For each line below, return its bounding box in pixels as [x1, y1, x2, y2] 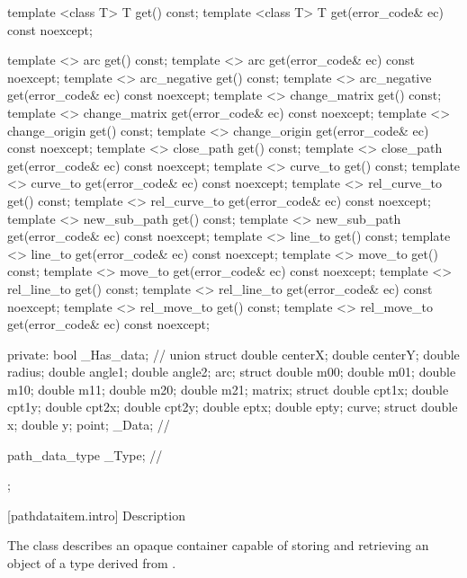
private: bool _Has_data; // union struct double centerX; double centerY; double [7, 344, 460, 363]
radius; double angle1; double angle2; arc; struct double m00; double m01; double [7, 362, 456, 381]
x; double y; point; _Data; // [7, 415, 170, 434]
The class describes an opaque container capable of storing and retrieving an [7, 536, 429, 555]
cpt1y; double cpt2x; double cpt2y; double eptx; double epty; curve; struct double [7, 397, 458, 416]
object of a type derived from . [7, 554, 176, 573]
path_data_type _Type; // [7, 445, 163, 464]
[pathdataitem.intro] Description [7, 505, 185, 524]
